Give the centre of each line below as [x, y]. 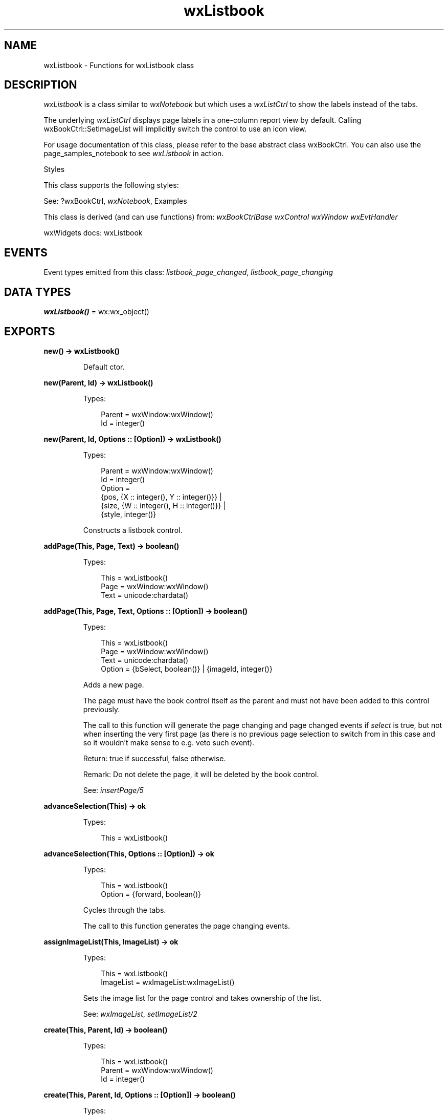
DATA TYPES [38, 292]
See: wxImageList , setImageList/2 [140, 1014]
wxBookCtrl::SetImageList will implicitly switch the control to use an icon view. [175, 129]
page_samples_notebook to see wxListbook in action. [134, 154]
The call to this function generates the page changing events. [187, 926]
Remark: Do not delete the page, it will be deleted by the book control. [201, 774]
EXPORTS [30, 331]
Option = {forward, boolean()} [151, 894]
